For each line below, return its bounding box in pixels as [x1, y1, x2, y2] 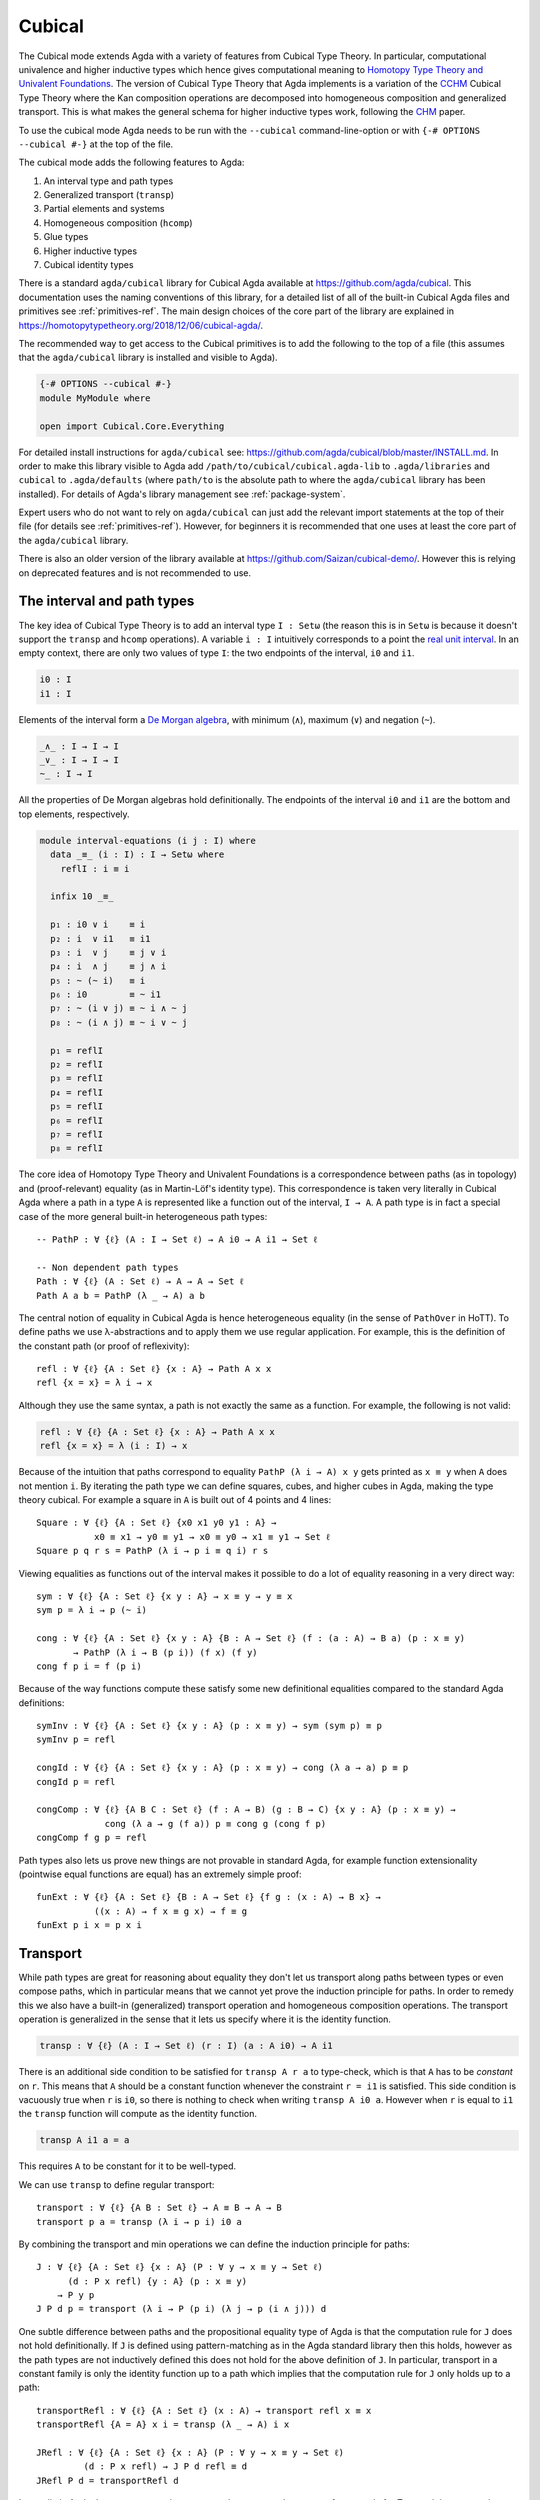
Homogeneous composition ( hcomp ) [43, 216, 193, 229]
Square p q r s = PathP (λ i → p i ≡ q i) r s [36, 1545, 269, 1557]
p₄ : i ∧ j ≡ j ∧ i [50, 961, 167, 972]
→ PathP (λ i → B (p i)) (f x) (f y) [73, 1646, 259, 1658]
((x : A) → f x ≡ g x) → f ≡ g [93, 1905, 248, 1917]
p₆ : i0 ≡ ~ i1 [50, 989, 162, 1000]
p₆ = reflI [50, 1115, 104, 1126]
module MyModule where [39, 392, 151, 404]
